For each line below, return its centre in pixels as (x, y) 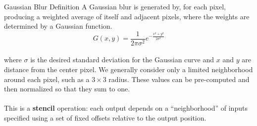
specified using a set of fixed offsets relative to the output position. (105, 118)
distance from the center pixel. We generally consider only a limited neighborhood (128, 69)
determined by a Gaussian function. (58, 26)
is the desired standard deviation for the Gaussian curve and (122, 60)
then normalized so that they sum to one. (67, 89)
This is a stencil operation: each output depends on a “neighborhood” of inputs (126, 108)
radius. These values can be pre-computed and (179, 79)
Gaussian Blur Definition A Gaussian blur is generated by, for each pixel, (115, 6)
